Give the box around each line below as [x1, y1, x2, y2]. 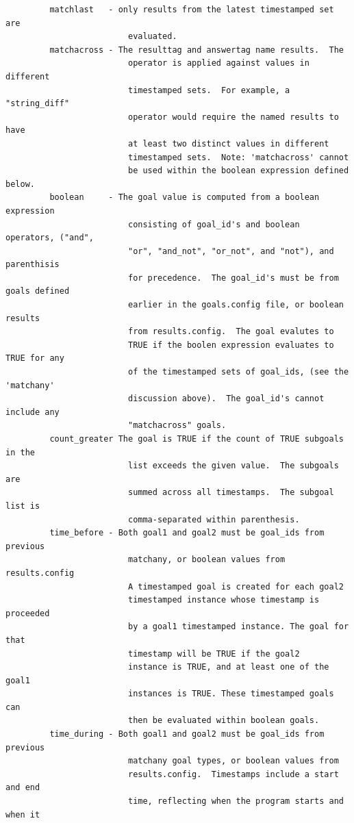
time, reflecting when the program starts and [127, 796, 344, 807]
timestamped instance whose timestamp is [127, 595, 320, 605]
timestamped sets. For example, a [127, 85, 290, 95]
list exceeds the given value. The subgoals [127, 461, 339, 471]
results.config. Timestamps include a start [127, 769, 339, 779]
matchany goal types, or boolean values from [127, 756, 339, 766]
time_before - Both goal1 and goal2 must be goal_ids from [49, 528, 325, 538]
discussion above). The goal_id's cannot [127, 394, 325, 404]
